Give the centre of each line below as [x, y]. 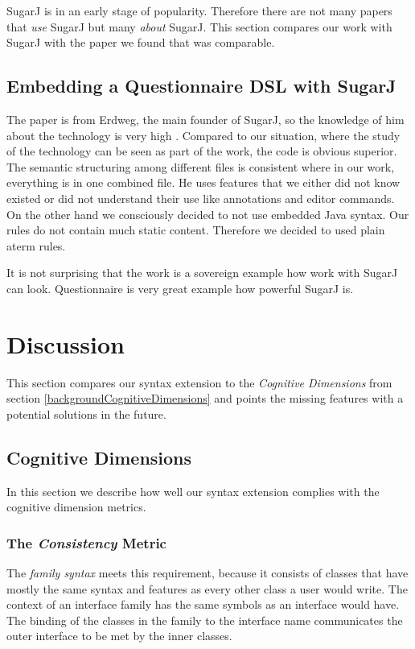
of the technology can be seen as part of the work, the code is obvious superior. [202, 151]
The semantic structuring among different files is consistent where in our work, [201, 166]
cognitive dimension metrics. [76, 507]
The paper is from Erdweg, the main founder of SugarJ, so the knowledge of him [205, 119]
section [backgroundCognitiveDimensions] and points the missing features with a [205, 398]
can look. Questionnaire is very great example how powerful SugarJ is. [180, 288]
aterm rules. [36, 245]
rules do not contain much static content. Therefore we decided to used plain [196, 230]
